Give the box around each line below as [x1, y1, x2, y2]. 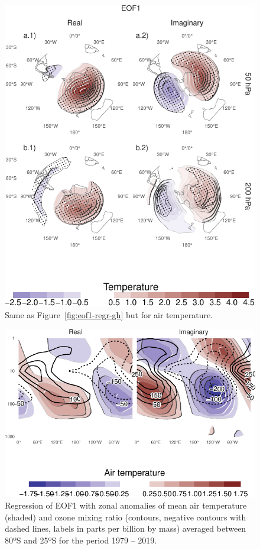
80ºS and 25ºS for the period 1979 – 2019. [5, 533, 157, 546]
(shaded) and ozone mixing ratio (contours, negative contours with [5, 510, 246, 523]
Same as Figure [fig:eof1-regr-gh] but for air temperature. [5, 308, 213, 321]
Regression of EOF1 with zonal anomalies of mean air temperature [5, 499, 247, 512]
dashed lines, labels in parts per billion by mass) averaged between [5, 522, 246, 535]
